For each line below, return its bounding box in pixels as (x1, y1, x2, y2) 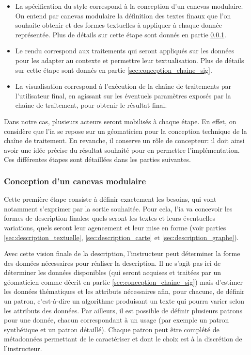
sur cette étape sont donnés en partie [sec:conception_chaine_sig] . (15, 65, 212, 75)
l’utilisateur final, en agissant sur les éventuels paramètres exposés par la (15, 90, 231, 100)
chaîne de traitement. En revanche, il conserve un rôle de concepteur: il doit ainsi (4, 135, 245, 145)
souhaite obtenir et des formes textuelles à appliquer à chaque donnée (15, 20, 222, 30)
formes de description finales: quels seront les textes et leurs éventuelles (4, 213, 215, 223)
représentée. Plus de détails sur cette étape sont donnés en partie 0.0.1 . (15, 29, 226, 39)
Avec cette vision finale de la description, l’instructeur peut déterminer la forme (4, 248, 240, 258)
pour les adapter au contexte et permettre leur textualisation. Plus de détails (15, 55, 244, 65)
